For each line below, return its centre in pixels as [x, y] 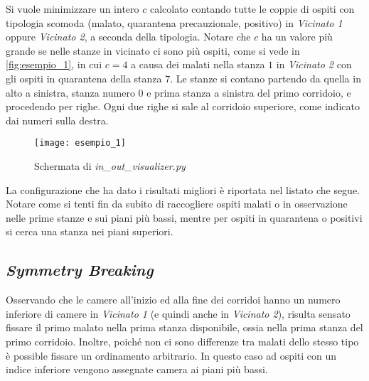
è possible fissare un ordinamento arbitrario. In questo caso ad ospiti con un [171, 355]
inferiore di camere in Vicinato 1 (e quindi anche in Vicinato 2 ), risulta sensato [178, 313]
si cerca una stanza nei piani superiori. [90, 231]
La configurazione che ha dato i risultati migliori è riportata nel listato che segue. [183, 189]
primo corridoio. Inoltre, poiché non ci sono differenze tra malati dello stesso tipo [182, 341]
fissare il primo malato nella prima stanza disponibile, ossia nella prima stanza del [184, 327]
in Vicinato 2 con [314, 64]
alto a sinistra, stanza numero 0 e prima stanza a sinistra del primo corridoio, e [178, 92]
